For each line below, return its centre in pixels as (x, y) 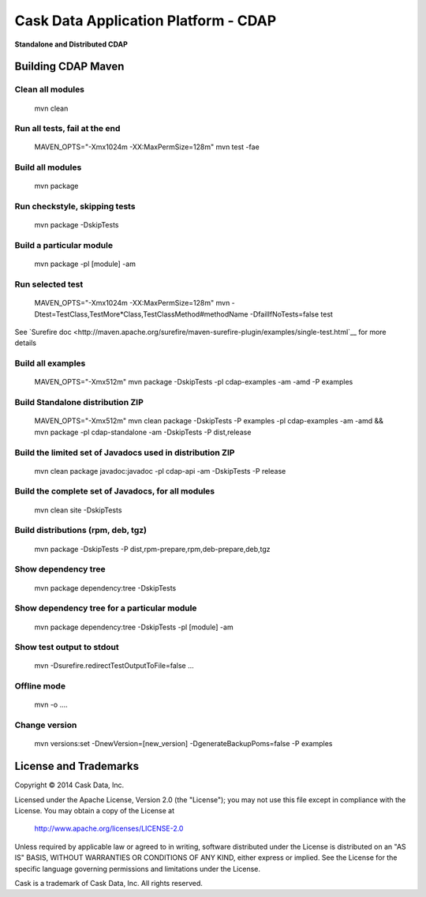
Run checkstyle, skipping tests (75, 207)
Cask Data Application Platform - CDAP (146, 21)
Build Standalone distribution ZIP (79, 403)
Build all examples (50, 363)
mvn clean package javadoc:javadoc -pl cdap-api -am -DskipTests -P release (160, 471)
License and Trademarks (77, 766)
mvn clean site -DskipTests (78, 510)
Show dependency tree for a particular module (106, 608)
